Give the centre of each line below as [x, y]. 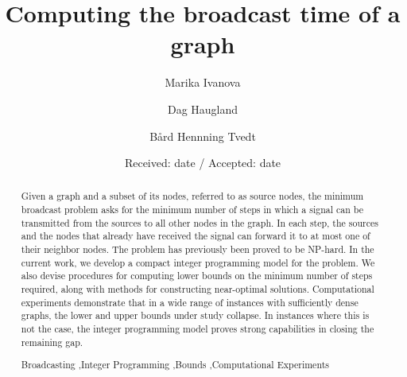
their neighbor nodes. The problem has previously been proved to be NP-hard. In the [198, 249]
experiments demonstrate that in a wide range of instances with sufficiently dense [190, 302]
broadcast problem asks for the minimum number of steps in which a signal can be [192, 210]
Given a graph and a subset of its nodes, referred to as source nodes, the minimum [192, 196]
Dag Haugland [203, 109]
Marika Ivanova [203, 82]
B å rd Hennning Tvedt [203, 136]
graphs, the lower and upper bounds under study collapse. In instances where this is [195, 315]
